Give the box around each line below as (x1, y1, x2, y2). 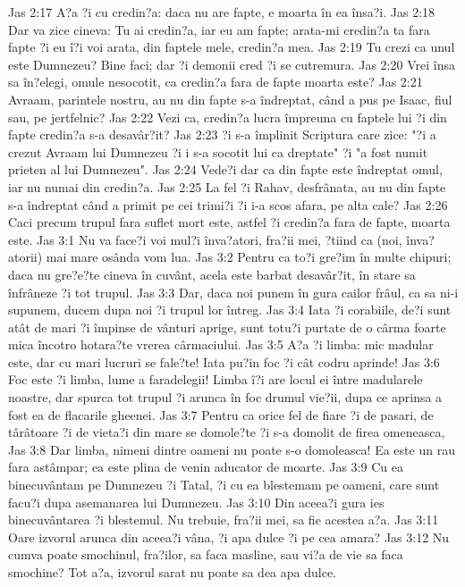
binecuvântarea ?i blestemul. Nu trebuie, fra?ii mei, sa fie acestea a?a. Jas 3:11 (8, 510, 439, 529)
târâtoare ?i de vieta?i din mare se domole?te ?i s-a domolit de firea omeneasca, (8, 423, 445, 441)
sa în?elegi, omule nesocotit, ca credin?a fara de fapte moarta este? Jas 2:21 (8, 72, 423, 91)
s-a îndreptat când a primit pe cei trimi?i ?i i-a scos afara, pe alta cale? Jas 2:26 (8, 195, 448, 214)
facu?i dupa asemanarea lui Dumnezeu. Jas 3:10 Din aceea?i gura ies (8, 492, 385, 511)
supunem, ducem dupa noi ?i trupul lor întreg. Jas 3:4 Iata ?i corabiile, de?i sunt (8, 300, 452, 319)
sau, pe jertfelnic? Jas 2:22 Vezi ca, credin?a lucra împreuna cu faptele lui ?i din (8, 107, 447, 126)
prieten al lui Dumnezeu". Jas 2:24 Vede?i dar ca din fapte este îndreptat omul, (8, 160, 443, 179)
